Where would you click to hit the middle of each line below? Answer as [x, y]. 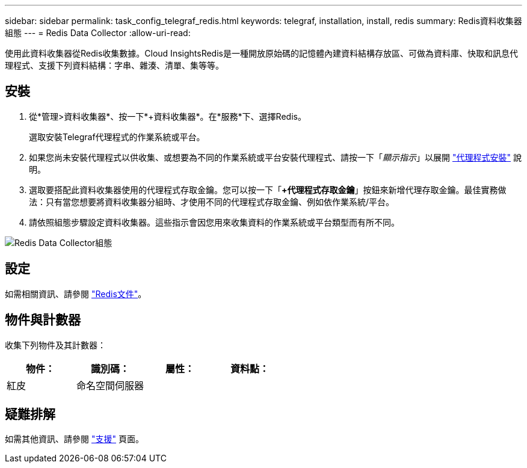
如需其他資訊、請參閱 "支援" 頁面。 [74, 439]
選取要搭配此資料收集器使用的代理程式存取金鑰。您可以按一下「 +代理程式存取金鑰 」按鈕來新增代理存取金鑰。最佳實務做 [268, 189]
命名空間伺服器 [110, 385]
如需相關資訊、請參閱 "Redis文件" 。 [76, 294]
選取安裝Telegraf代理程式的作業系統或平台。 [117, 137]
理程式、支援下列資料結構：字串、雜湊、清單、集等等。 [114, 65]
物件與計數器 [43, 320]
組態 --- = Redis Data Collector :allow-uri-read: [98, 33]
